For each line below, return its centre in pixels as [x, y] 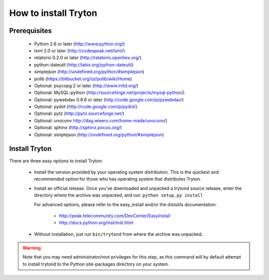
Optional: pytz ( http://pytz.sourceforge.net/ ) [79, 114]
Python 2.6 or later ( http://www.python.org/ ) [79, 44]
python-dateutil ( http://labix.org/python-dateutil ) [84, 64]
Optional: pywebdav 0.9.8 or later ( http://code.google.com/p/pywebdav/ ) [109, 99]
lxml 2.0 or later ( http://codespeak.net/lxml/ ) [80, 50]
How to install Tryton [53, 13]
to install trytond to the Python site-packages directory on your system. [96, 264]
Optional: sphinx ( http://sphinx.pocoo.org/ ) [78, 128]
